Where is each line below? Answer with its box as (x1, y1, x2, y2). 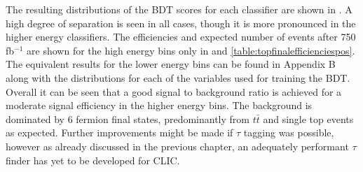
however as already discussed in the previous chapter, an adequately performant (6, 138, 349, 153)
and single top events (263, 111, 354, 126)
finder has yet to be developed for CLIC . (6, 152, 180, 167)
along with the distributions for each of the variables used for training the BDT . (6, 70, 350, 85)
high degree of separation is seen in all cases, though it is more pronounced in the (6, 15, 356, 30)
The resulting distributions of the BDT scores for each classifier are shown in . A (6, 2, 352, 16)
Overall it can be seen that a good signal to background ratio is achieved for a (6, 84, 342, 99)
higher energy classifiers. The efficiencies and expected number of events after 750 (6, 29, 356, 44)
